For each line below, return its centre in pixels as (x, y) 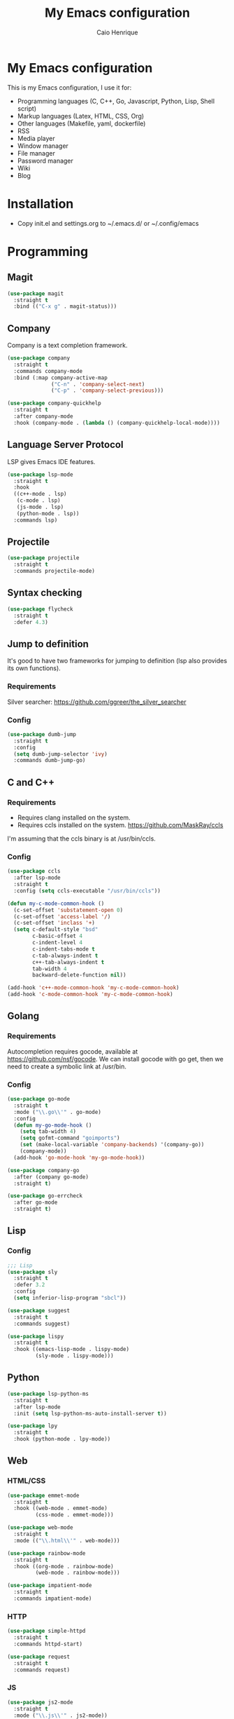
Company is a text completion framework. (67, 346)
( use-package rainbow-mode (46, 1553)
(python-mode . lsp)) (48, 513)
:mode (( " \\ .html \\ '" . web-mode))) (67, 1540)
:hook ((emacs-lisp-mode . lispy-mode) (72, 1350)
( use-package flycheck (40, 609)
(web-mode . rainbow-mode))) (78, 1573)
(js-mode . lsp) (40, 507)
